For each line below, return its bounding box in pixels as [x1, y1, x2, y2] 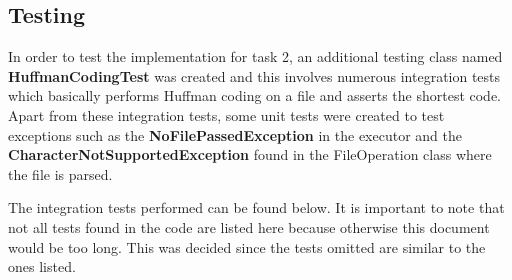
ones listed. [8, 256, 76, 277]
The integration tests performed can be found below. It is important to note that [8, 197, 505, 218]
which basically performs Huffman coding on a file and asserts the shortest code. [8, 85, 502, 106]
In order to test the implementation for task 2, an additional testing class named [8, 46, 503, 67]
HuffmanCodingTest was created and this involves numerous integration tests [8, 65, 501, 86]
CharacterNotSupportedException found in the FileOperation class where [8, 144, 492, 165]
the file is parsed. [8, 163, 113, 184]
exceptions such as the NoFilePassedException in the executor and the [8, 124, 462, 145]
